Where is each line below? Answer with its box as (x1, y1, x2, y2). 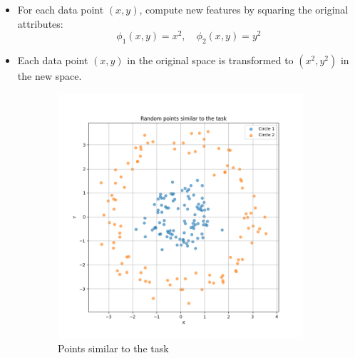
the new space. (17, 68, 82, 83)
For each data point (17, 2, 104, 16)
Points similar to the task (58, 341, 169, 356)
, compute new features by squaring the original (139, 2, 349, 16)
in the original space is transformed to (127, 53, 294, 68)
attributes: (17, 16, 63, 31)
